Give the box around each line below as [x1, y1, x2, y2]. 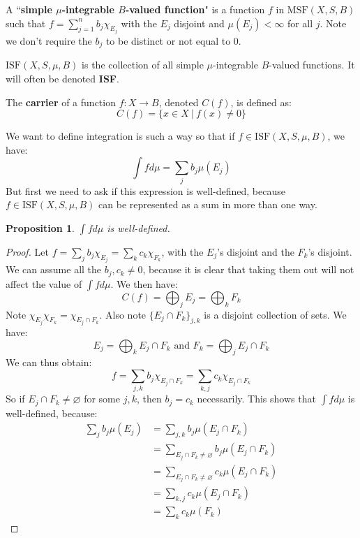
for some [84, 391, 120, 406]
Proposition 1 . [6, 220, 75, 235]
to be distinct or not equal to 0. [105, 34, 241, 48]
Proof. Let [6, 244, 49, 259]
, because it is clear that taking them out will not [142, 262, 354, 277]
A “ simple [6, 2, 52, 16]
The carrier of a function [6, 94, 116, 109]
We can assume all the [6, 262, 102, 277]
